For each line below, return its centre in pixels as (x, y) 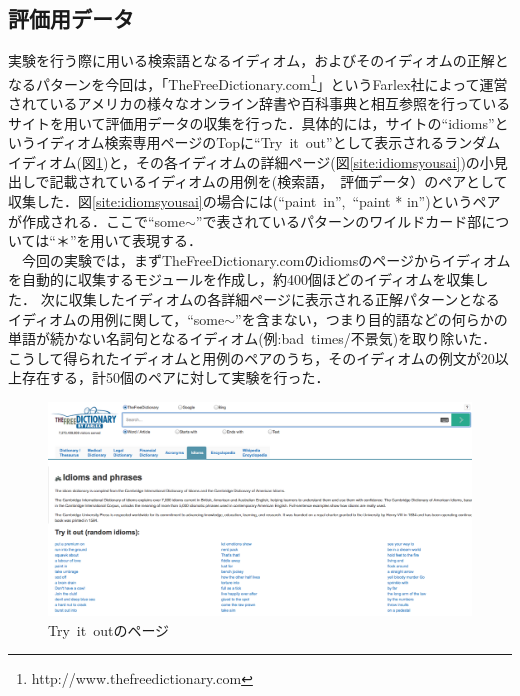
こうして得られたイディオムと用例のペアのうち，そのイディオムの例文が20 (251, 357)
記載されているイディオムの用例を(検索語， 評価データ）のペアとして (278, 181)
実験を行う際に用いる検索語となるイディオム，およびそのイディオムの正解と (258, 60)
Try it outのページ (109, 629)
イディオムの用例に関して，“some (116, 318)
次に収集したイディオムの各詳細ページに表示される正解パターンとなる (270, 298)
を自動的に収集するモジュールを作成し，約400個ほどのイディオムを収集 (241, 279)
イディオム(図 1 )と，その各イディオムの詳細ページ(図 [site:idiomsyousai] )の (244, 161)
